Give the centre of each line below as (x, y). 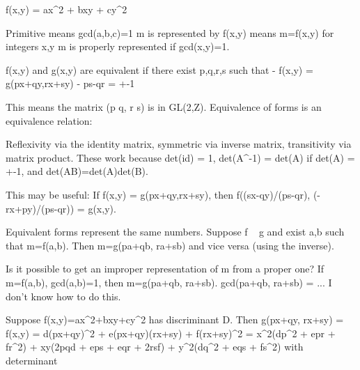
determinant (32, 360)
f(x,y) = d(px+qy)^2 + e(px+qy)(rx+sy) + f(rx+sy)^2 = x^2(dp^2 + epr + (171, 333)
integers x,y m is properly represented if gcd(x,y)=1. (118, 46)
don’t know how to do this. (63, 296)
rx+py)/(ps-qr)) (40, 208)
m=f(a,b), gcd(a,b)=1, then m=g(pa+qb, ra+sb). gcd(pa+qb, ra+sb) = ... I (169, 282)
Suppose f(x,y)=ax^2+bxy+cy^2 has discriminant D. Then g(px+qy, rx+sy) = (175, 319)
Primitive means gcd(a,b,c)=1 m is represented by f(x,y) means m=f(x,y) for (170, 32)
